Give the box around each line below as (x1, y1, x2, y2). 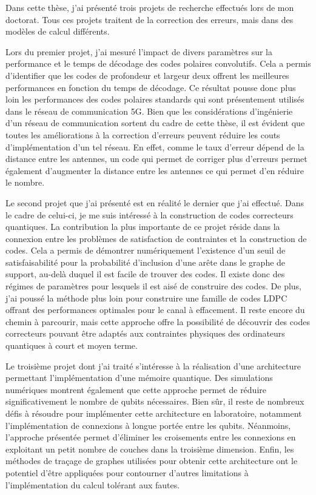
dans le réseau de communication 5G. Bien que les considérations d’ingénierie (5, 104, 293, 117)
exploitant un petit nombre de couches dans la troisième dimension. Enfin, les (5, 442, 294, 455)
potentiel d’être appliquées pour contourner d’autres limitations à (5, 466, 249, 479)
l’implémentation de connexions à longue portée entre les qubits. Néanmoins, (5, 419, 291, 431)
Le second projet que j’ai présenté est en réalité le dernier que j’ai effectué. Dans (5, 196, 304, 209)
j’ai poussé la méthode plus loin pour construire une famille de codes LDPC (5, 291, 287, 304)
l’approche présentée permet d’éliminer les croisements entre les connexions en (5, 431, 296, 443)
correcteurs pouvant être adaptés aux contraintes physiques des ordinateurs (5, 327, 285, 340)
